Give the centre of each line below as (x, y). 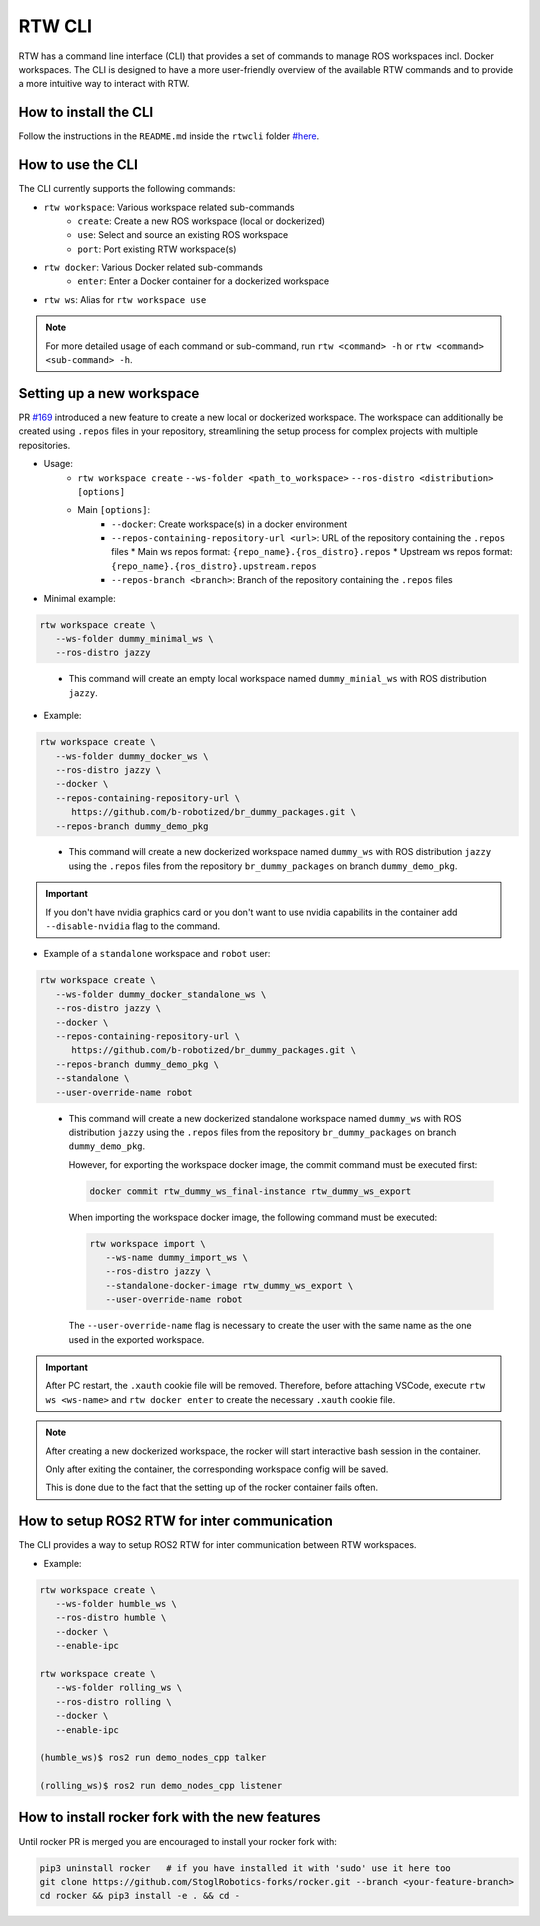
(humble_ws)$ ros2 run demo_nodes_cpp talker (153, 1758)
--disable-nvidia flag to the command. (133, 926)
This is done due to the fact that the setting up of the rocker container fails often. (212, 1487)
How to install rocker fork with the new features (169, 1817)
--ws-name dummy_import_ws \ (177, 1258)
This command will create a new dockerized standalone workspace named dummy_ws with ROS (265, 1118)
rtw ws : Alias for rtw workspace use (125, 299)
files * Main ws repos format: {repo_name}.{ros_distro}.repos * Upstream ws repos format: (312, 552)
